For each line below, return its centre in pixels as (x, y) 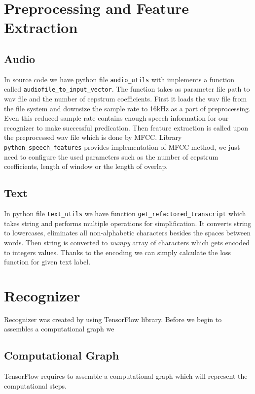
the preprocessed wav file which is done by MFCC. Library (93, 137)
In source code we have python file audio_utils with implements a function (119, 79)
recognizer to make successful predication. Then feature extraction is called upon (126, 127)
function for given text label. (47, 262)
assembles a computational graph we (59, 329)
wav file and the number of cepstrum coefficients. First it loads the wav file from (126, 99)
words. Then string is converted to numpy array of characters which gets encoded (127, 242)
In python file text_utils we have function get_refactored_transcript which (125, 213)
